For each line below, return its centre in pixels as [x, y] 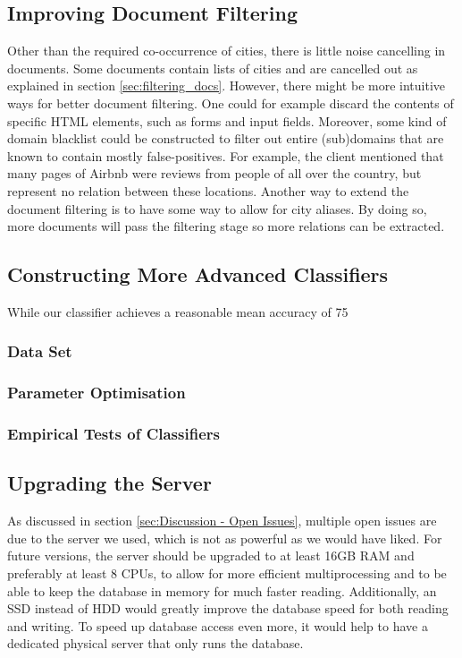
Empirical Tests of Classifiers [113, 434]
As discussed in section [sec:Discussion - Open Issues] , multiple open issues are [222, 521]
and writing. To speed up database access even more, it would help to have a [218, 625]
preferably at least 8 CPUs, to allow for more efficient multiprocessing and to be [227, 573]
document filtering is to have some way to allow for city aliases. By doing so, [217, 208]
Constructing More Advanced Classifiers [198, 274]
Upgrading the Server [109, 483]
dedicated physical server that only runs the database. [155, 643]
